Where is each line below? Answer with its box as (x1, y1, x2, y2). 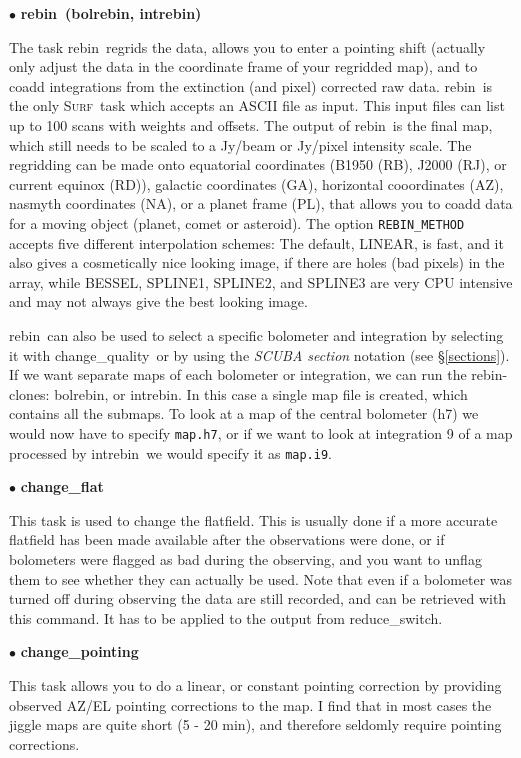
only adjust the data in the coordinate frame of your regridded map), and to (9, 56, 478, 77)
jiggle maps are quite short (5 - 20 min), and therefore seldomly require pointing (9, 714, 502, 735)
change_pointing (20, 641, 139, 662)
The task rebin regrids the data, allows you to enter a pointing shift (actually (9, 36, 486, 57)
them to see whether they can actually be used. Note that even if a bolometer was (9, 568, 513, 589)
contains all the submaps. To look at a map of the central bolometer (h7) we (9, 403, 479, 424)
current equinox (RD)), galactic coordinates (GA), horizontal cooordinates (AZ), (9, 173, 504, 194)
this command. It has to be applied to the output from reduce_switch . (9, 607, 443, 628)
